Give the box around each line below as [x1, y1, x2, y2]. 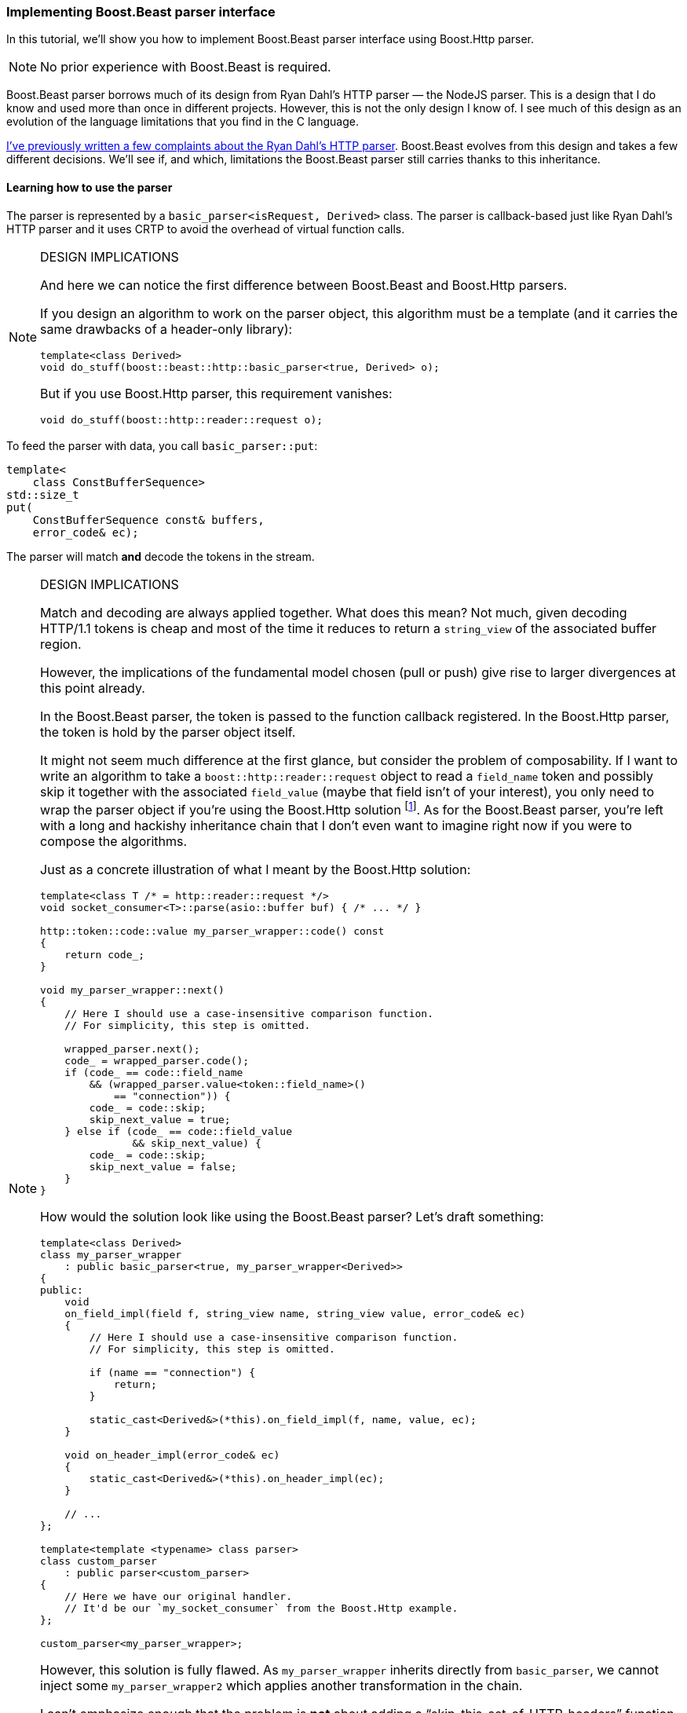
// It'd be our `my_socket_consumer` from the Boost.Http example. [64, 1601, 459, 1614]
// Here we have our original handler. [64, 1590, 292, 1602]
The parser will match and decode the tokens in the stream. [6, 549, 315, 563]
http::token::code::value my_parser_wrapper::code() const [40, 924, 385, 937]
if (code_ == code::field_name [64, 1066, 243, 1078]
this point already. [40, 679, 145, 696]
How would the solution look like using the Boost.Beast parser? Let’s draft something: [40, 1208, 544, 1224]
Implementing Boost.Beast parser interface [6, 4, 276, 20]
